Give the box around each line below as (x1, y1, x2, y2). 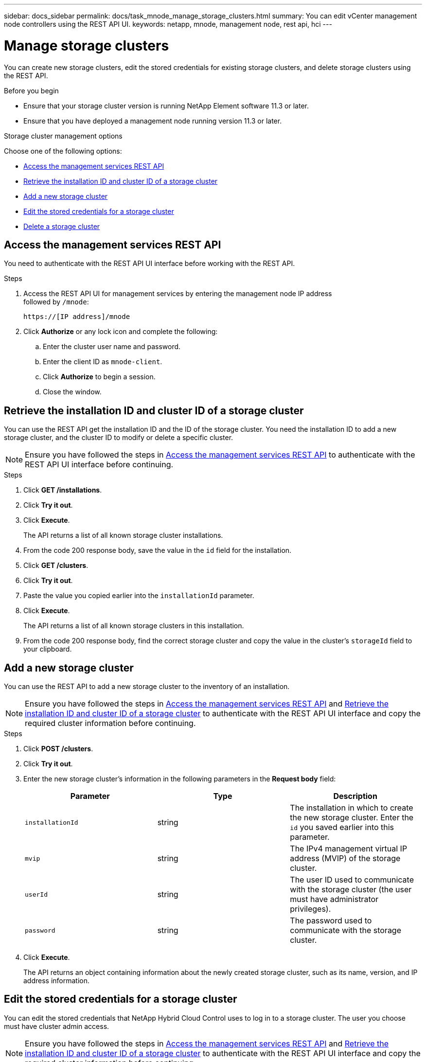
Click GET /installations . (23, 486, 102, 495)
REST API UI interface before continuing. (25, 460, 174, 470)
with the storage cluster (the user (290, 885, 412, 895)
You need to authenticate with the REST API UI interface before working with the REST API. (4, 259, 295, 268)
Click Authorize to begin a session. (43, 372, 156, 381)
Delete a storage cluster (23, 222, 100, 230)
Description (333, 791, 377, 801)
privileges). (290, 904, 331, 914)
